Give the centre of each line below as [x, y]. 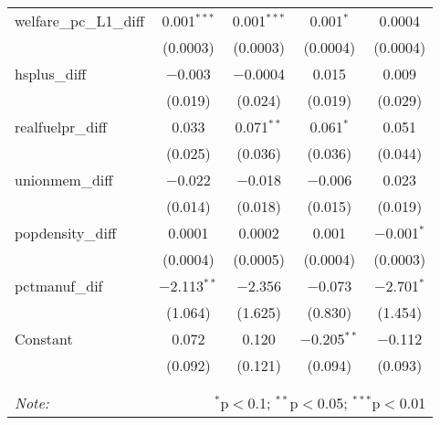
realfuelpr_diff [61, 127]
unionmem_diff [64, 180]
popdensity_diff [66, 233]
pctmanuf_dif [59, 286]
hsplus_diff [51, 74]
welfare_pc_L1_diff [80, 21]
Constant [44, 339]
